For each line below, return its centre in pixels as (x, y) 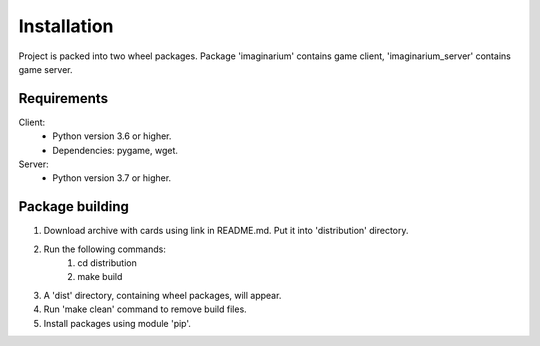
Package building (73, 206)
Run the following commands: (105, 249)
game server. (46, 69)
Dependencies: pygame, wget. (115, 150)
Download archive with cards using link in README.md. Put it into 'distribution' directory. (226, 231)
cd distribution (107, 263)
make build (100, 277)
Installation (66, 26)
